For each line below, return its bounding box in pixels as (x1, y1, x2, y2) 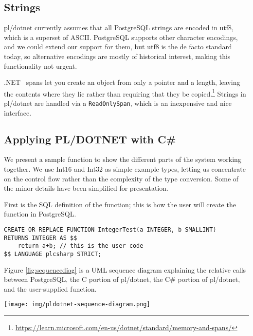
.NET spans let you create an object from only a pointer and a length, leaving (4, 77, 240, 87)
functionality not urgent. (4, 60, 77, 71)
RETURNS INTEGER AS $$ (4, 234, 77, 241)
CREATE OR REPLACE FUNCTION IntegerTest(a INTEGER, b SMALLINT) (4, 226, 217, 234)
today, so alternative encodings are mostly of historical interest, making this (4, 51, 231, 61)
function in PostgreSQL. (4, 209, 76, 219)
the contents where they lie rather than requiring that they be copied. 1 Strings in (4, 87, 246, 99)
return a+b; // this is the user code (18, 242, 144, 250)
